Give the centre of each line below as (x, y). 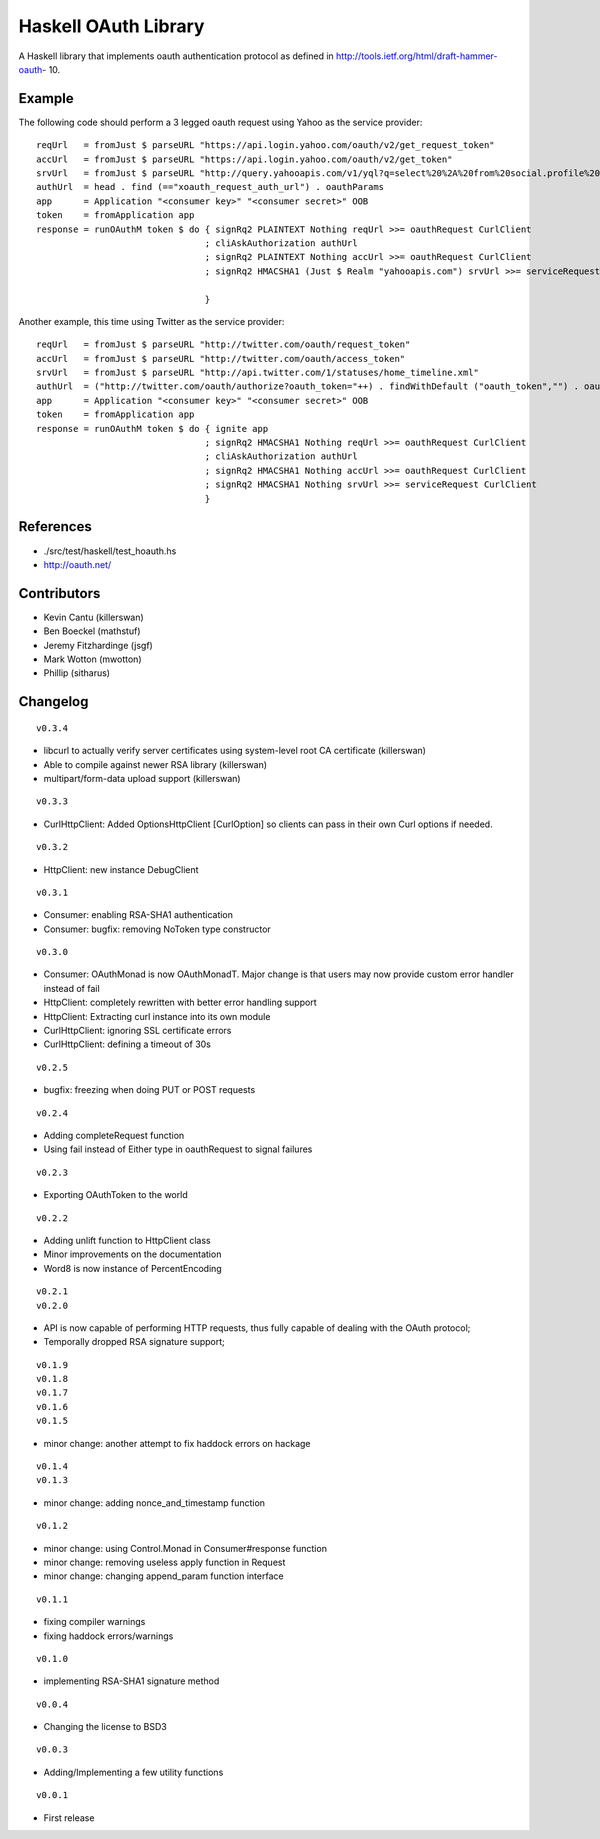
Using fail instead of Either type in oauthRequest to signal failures (178, 1149)
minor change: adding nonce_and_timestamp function (154, 1502)
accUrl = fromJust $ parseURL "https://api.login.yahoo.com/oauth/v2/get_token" (244, 159)
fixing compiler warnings (94, 1622)
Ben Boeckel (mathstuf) (92, 631)
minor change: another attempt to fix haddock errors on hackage (177, 1443)
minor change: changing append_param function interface (163, 1576)
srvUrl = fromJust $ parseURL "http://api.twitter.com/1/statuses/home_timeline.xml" (258, 373)
